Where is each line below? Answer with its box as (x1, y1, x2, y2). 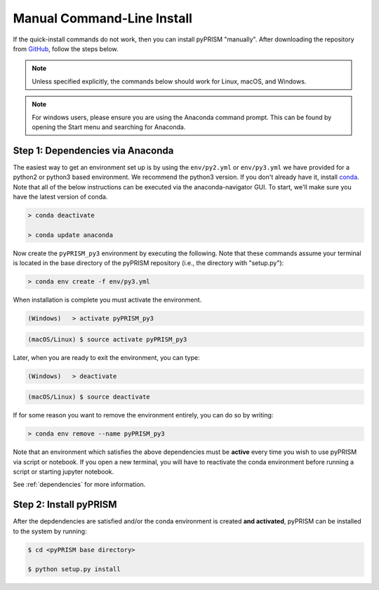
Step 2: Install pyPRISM (13, 499, 117, 511)
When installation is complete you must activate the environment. (13, 295, 202, 304)
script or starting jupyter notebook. (13, 467, 114, 476)
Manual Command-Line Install (13, 11, 193, 26)
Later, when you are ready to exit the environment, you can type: (13, 353, 200, 361)
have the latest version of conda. (13, 192, 108, 201)
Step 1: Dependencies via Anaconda (13, 145, 174, 156)
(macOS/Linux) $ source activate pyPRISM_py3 (27, 335, 187, 343)
